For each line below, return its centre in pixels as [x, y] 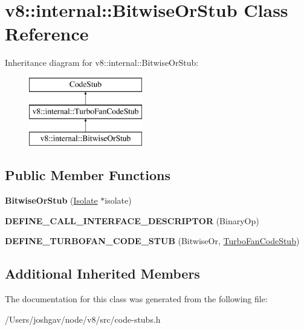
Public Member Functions [88, 175]
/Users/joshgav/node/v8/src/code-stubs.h [83, 319]
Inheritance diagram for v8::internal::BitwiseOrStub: [102, 63]
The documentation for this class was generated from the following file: [136, 299]
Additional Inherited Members [102, 273]
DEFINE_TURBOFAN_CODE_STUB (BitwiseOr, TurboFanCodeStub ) [152, 241]
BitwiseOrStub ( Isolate [51, 200]
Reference [47, 34]
